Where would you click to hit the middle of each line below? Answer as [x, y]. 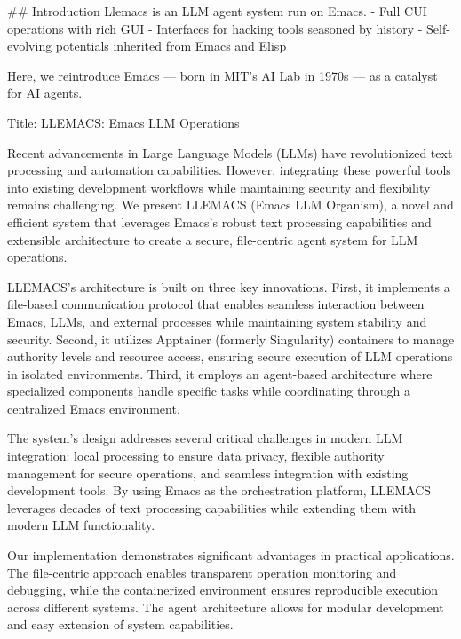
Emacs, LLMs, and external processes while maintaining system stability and [217, 321]
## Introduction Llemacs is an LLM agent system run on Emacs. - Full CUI [217, 11]
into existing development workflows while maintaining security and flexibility [219, 187]
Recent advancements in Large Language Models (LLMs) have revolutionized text [230, 152]
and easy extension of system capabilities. [120, 624]
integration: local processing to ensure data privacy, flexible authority [196, 456]
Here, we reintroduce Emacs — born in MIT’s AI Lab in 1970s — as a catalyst [223, 75]
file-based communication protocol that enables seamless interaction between [216, 304]
